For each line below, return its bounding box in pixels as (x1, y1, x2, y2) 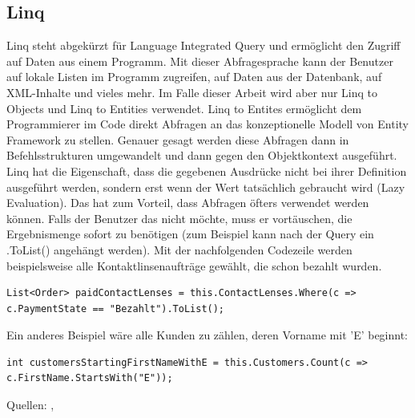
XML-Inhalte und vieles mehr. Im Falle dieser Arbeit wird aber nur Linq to (6, 83, 377, 100)
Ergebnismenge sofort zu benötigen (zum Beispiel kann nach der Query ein (6, 225, 374, 242)
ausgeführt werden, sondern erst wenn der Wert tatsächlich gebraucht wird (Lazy (6, 178, 405, 195)
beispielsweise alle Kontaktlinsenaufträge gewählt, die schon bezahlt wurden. (6, 257, 382, 274)
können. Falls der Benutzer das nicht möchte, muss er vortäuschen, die (6, 209, 353, 226)
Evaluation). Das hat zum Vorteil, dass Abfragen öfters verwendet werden (6, 194, 369, 211)
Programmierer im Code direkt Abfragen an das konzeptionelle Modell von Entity (6, 116, 409, 132)
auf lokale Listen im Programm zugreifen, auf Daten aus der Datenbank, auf (6, 68, 382, 85)
